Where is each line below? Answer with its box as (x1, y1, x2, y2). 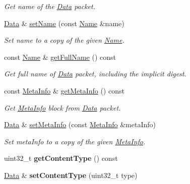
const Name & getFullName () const (4, 51, 116, 62)
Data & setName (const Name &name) (4, 18, 124, 28)
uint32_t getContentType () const (4, 153, 118, 163)
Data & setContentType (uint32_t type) (4, 169, 138, 180)
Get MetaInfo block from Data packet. (4, 102, 121, 113)
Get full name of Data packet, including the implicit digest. (4, 68, 186, 79)
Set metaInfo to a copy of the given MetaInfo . (4, 136, 146, 146)
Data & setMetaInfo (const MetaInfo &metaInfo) (4, 119, 156, 130)
